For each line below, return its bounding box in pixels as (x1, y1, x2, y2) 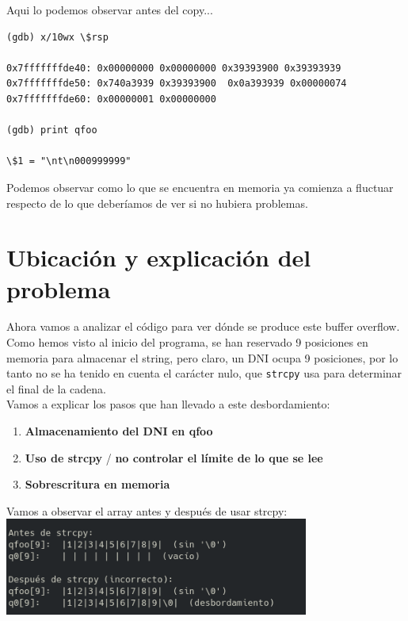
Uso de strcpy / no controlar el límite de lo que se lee (25, 449, 323, 466)
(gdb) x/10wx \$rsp (6, 31, 109, 43)
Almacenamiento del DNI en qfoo (25, 423, 213, 439)
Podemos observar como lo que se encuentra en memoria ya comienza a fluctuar (6, 178, 394, 195)
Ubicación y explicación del (6, 241, 311, 274)
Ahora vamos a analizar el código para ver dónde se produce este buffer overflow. (6, 318, 400, 335)
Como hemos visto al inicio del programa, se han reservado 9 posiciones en (6, 334, 368, 351)
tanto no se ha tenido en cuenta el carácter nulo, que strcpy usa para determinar (6, 365, 402, 381)
